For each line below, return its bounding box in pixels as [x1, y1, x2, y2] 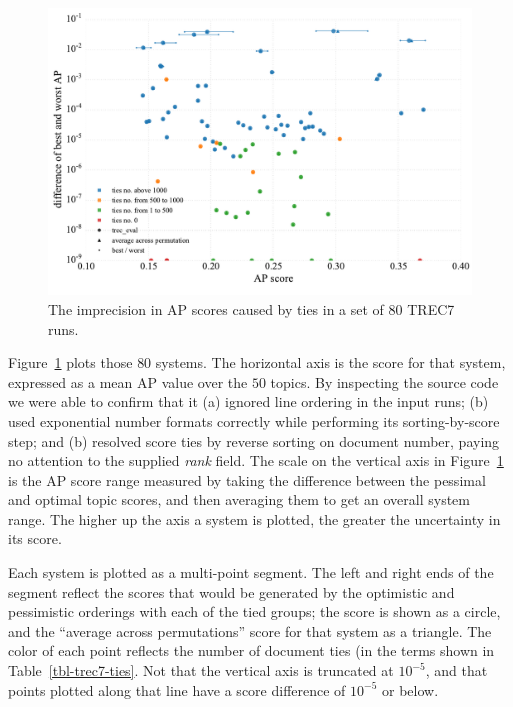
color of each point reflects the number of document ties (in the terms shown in [8, 640, 495, 661]
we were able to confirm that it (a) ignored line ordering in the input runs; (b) [8, 391, 489, 412]
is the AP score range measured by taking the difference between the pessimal [8, 469, 486, 490]
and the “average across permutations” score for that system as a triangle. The [8, 620, 492, 641]
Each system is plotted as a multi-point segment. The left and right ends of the [8, 562, 494, 583]
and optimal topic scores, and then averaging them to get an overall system [8, 489, 470, 510]
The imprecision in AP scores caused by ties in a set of [48, 298, 384, 319]
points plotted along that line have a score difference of [8, 679, 346, 700]
